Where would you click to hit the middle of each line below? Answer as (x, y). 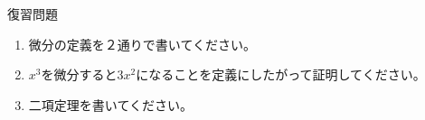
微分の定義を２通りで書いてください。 (142, 44)
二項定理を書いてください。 (110, 104)
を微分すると (79, 74)
